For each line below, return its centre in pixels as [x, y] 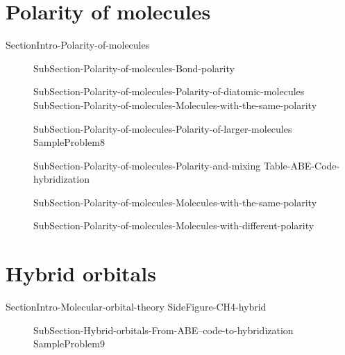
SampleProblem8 [69, 142]
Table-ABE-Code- [302, 165]
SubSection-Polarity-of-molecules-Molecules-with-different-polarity [174, 225]
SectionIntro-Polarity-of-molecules [78, 45]
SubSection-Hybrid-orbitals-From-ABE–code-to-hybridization [163, 330]
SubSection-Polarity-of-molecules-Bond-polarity [134, 68]
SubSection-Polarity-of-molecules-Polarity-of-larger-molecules [163, 128]
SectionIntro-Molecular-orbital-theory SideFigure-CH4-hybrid [136, 307]
